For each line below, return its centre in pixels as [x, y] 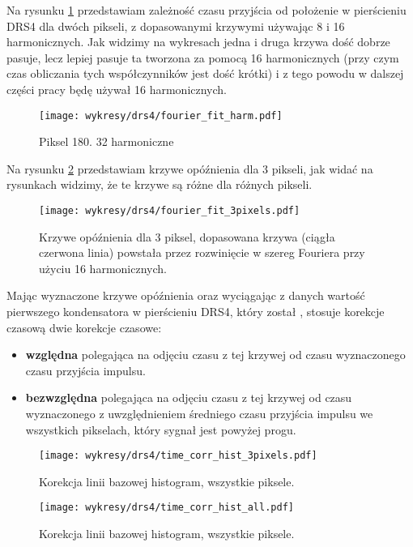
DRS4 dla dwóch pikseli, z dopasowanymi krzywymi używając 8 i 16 [176, 26]
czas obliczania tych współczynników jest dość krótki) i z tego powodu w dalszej [205, 73]
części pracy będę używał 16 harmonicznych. [117, 89]
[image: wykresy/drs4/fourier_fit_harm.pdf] [161, 115]
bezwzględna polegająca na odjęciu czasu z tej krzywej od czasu [189, 397]
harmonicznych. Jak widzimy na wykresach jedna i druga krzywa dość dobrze [198, 42]
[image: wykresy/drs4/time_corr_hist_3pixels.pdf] [178, 456]
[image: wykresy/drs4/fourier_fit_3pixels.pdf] [170, 211]
